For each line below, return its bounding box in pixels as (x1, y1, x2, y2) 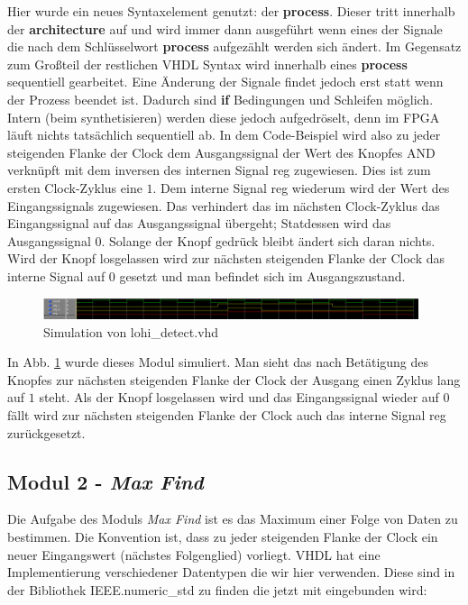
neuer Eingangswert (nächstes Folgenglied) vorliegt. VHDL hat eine (7, 545, 381, 564)
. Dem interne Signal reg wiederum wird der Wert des (152, 178, 450, 197)
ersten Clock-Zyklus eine (7, 178, 142, 197)
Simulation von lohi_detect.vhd (43, 322, 219, 341)
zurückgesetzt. (7, 423, 86, 442)
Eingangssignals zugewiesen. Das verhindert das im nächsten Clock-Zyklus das (7, 196, 440, 215)
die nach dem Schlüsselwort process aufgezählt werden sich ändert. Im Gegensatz (7, 37, 462, 56)
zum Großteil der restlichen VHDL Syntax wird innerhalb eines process (7, 54, 408, 73)
